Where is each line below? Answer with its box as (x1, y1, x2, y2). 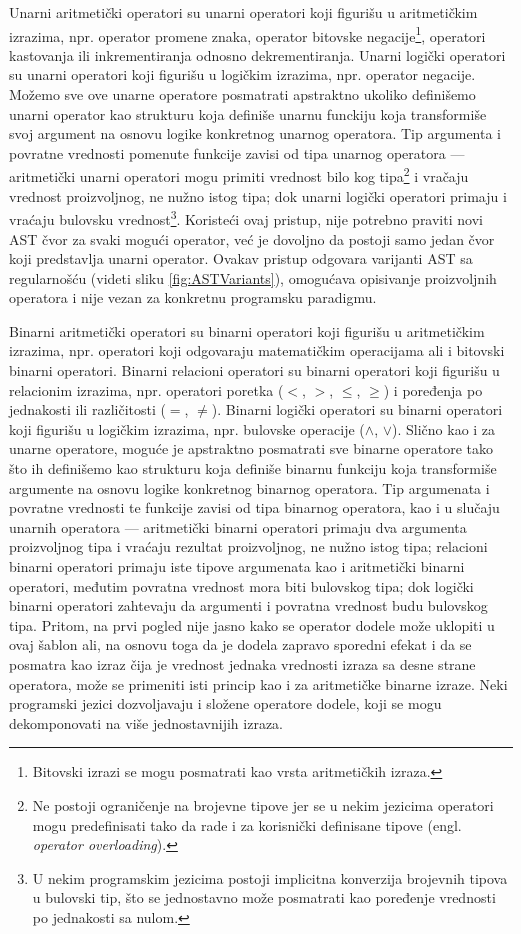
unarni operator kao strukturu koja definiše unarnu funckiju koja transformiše (9, 103, 487, 124)
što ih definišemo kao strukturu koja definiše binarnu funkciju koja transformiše (9, 458, 497, 479)
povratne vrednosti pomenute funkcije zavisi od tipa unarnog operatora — (9, 142, 465, 163)
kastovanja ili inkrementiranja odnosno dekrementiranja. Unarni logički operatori (9, 44, 506, 65)
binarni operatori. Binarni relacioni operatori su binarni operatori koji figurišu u (9, 360, 500, 381)
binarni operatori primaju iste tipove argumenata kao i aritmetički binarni (9, 556, 465, 576)
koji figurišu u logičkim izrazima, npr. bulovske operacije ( (9, 418, 365, 439)
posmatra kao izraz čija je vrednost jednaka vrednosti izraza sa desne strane (9, 653, 476, 674)
